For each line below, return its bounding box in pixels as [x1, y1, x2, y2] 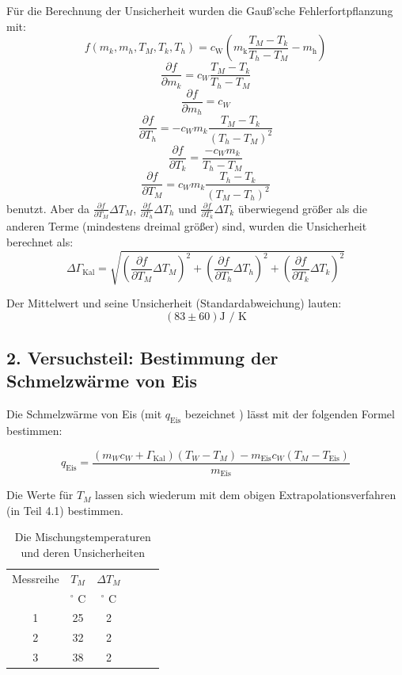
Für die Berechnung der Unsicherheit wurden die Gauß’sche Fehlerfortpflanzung [6, 2, 393, 18]
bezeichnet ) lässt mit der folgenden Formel [184, 406, 395, 422]
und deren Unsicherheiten [21, 543, 145, 560]
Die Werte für [6, 486, 74, 503]
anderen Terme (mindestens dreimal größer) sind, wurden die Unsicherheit [6, 218, 367, 235]
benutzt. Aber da [6, 200, 90, 216]
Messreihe [12, 570, 59, 586]
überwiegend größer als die [237, 200, 367, 216]
